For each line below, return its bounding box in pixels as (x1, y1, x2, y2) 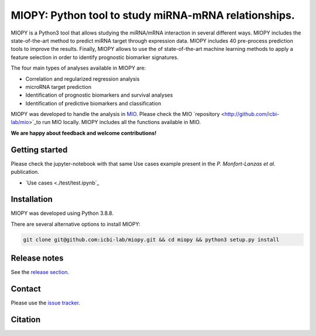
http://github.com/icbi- (224, 111, 280, 118)
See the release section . (11, 269, 70, 276)
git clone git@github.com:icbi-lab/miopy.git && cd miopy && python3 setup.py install (23, 236, 280, 243)
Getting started (11, 145, 68, 155)
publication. (11, 169, 39, 176)
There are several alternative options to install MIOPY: (11, 220, 140, 228)
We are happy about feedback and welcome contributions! (11, 129, 157, 136)
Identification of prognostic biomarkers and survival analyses (25, 91, 173, 99)
